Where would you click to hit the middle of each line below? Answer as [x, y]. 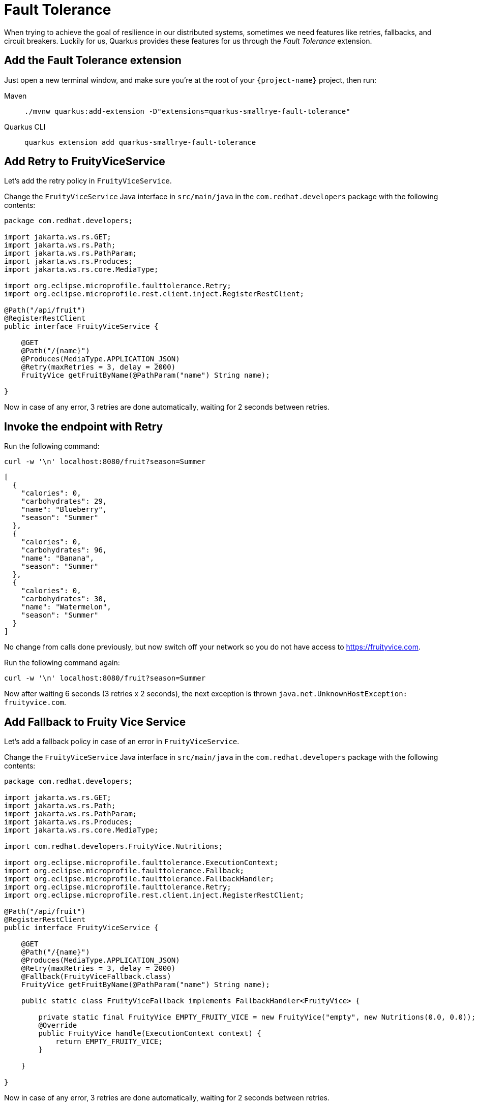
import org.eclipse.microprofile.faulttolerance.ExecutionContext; [141, 863]
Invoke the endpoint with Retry [84, 426]
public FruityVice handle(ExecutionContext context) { [150, 1034]
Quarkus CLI [25, 127]
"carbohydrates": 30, [64, 599]
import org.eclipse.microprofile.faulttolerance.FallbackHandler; [139, 879]
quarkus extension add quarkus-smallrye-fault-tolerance [140, 142]
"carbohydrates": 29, [64, 501]
